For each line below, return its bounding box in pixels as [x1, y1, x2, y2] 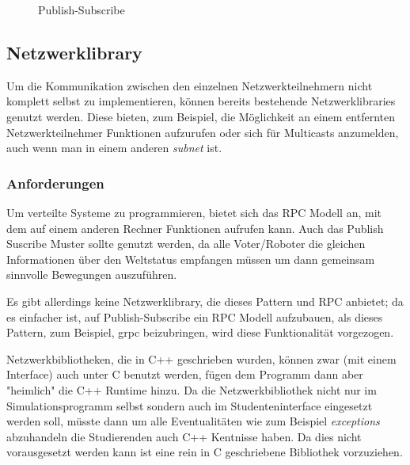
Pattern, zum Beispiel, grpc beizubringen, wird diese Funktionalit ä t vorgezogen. [6, 324, 394, 341]
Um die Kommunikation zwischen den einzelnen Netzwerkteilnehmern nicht [6, 77, 373, 93]
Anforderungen [6, 173, 104, 192]
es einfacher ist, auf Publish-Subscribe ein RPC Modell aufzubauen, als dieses [6, 308, 383, 325]
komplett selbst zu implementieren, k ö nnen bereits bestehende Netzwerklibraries [6, 93, 396, 109]
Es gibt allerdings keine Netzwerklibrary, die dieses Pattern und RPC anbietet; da [6, 292, 404, 309]
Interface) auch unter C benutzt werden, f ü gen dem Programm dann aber [6, 366, 363, 383]
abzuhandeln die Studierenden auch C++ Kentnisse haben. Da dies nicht [6, 428, 362, 444]
